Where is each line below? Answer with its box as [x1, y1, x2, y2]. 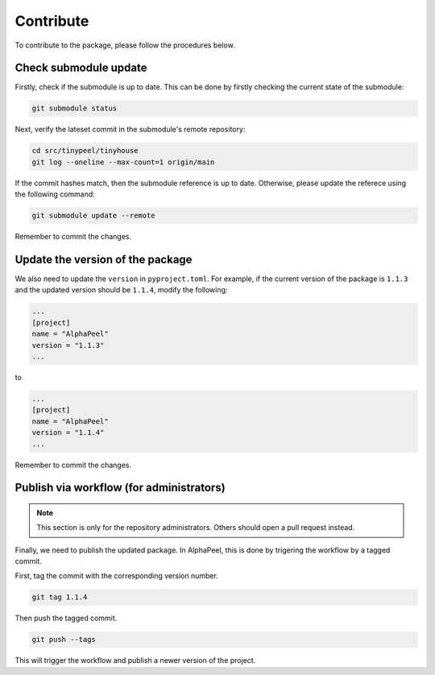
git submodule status [31, 104, 118, 113]
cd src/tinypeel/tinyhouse [31, 146, 139, 155]
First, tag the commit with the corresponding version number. [14, 571, 219, 581]
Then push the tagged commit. [14, 613, 118, 623]
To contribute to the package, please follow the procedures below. [14, 40, 235, 50]
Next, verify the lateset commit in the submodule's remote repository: [14, 125, 246, 135]
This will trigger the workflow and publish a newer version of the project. [14, 656, 256, 665]
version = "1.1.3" [31, 341, 105, 350]
